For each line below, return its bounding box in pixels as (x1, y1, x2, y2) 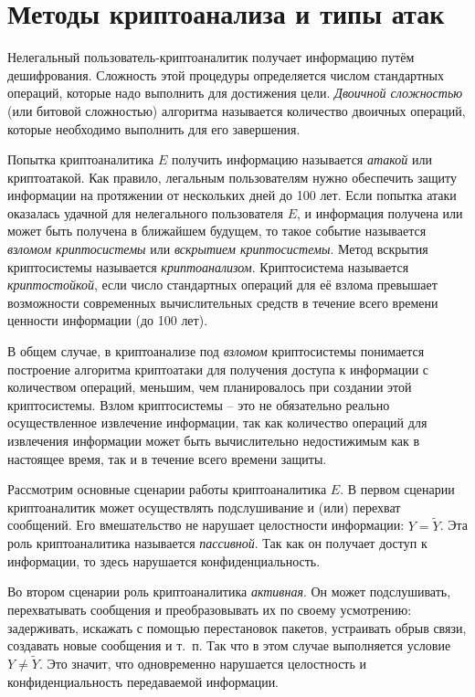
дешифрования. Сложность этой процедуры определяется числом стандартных (7, 65, 444, 84)
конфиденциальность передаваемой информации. (7, 671, 280, 691)
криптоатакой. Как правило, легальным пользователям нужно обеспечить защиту (7, 167, 457, 186)
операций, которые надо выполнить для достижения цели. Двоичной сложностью (7, 83, 463, 102)
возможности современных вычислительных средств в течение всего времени (7, 292, 438, 312)
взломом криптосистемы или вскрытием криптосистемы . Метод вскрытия (7, 239, 428, 259)
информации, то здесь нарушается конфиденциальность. (7, 551, 321, 570)
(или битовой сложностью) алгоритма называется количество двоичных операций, (7, 100, 466, 120)
